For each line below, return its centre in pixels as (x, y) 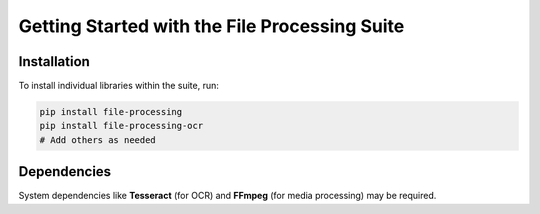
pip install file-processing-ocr (121, 126)
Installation (54, 61)
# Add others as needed (98, 139)
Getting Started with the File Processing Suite (211, 26)
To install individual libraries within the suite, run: (119, 86)
